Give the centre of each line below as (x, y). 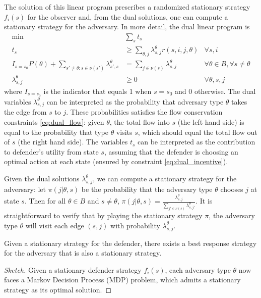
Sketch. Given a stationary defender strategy (73, 269)
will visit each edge (55, 225)
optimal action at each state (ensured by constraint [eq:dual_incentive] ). (116, 161)
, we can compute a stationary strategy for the (165, 178)
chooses (232, 189)
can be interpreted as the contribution (197, 142)
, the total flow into (140, 121)
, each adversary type (198, 269)
